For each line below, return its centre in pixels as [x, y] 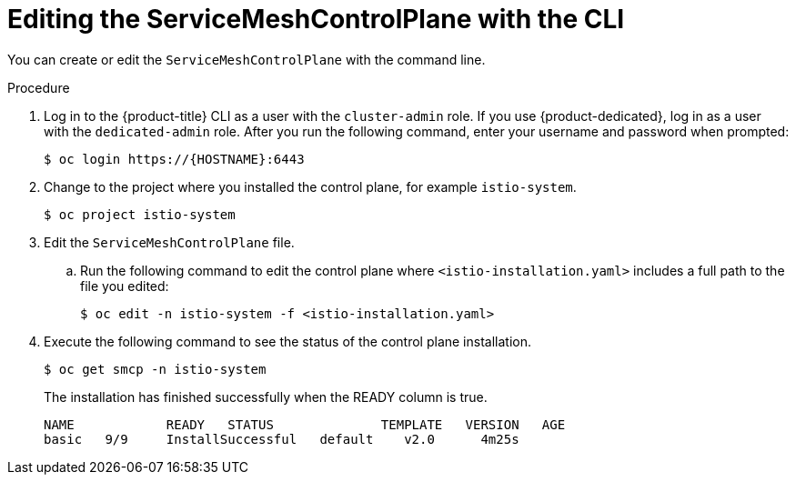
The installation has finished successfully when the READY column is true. [266, 397]
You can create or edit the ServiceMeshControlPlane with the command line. [247, 59]
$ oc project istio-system [140, 214]
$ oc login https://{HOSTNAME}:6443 [174, 159]
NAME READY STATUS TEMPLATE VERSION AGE [305, 424]
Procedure [39, 87]
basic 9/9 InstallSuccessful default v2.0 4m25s [282, 439]
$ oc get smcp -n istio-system [155, 369]
